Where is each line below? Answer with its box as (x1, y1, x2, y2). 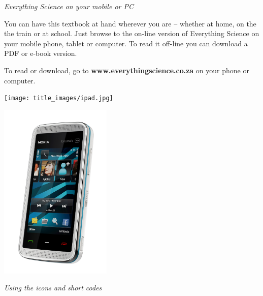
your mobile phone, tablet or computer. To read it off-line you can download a (4, 38, 248, 48)
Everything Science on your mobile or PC (4, 1, 134, 11)
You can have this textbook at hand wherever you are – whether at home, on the (4, 18, 256, 28)
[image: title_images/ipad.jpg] (4, 95, 113, 102)
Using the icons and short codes (4, 282, 102, 293)
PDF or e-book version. (4, 48, 77, 58)
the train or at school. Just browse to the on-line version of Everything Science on (4, 28, 259, 39)
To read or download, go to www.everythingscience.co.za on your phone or (4, 65, 249, 75)
